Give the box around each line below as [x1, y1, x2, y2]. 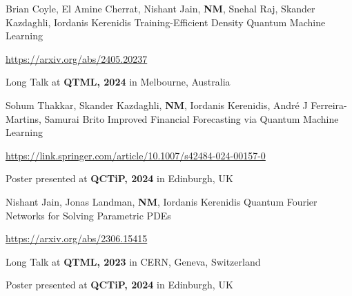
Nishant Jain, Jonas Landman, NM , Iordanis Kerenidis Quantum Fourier [6, 194, 317, 208]
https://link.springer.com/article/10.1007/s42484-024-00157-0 [6, 148, 266, 162]
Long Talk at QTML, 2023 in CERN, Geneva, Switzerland [6, 254, 261, 268]
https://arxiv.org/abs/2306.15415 [6, 231, 148, 246]
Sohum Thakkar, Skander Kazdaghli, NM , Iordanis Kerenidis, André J [6, 97, 308, 112]
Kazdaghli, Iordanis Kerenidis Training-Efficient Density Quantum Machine [6, 14, 326, 29]
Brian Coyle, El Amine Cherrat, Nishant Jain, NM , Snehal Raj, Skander [6, 1, 315, 15]
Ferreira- [311, 97, 347, 112]
